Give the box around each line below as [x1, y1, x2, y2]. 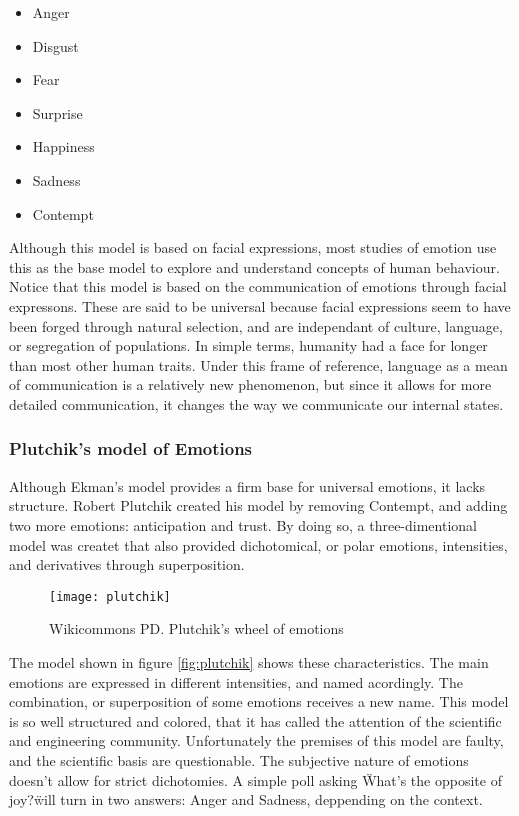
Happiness [32, 136, 95, 157]
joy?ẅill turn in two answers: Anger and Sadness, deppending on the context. [9, 789, 483, 810]
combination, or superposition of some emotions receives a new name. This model [9, 691, 509, 712]
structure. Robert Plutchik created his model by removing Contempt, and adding [9, 495, 508, 516]
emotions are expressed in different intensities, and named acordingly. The [9, 671, 463, 692]
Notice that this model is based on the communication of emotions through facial [9, 276, 507, 297]
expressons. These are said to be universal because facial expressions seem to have [9, 295, 511, 316]
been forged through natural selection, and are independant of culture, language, [9, 315, 503, 336]
